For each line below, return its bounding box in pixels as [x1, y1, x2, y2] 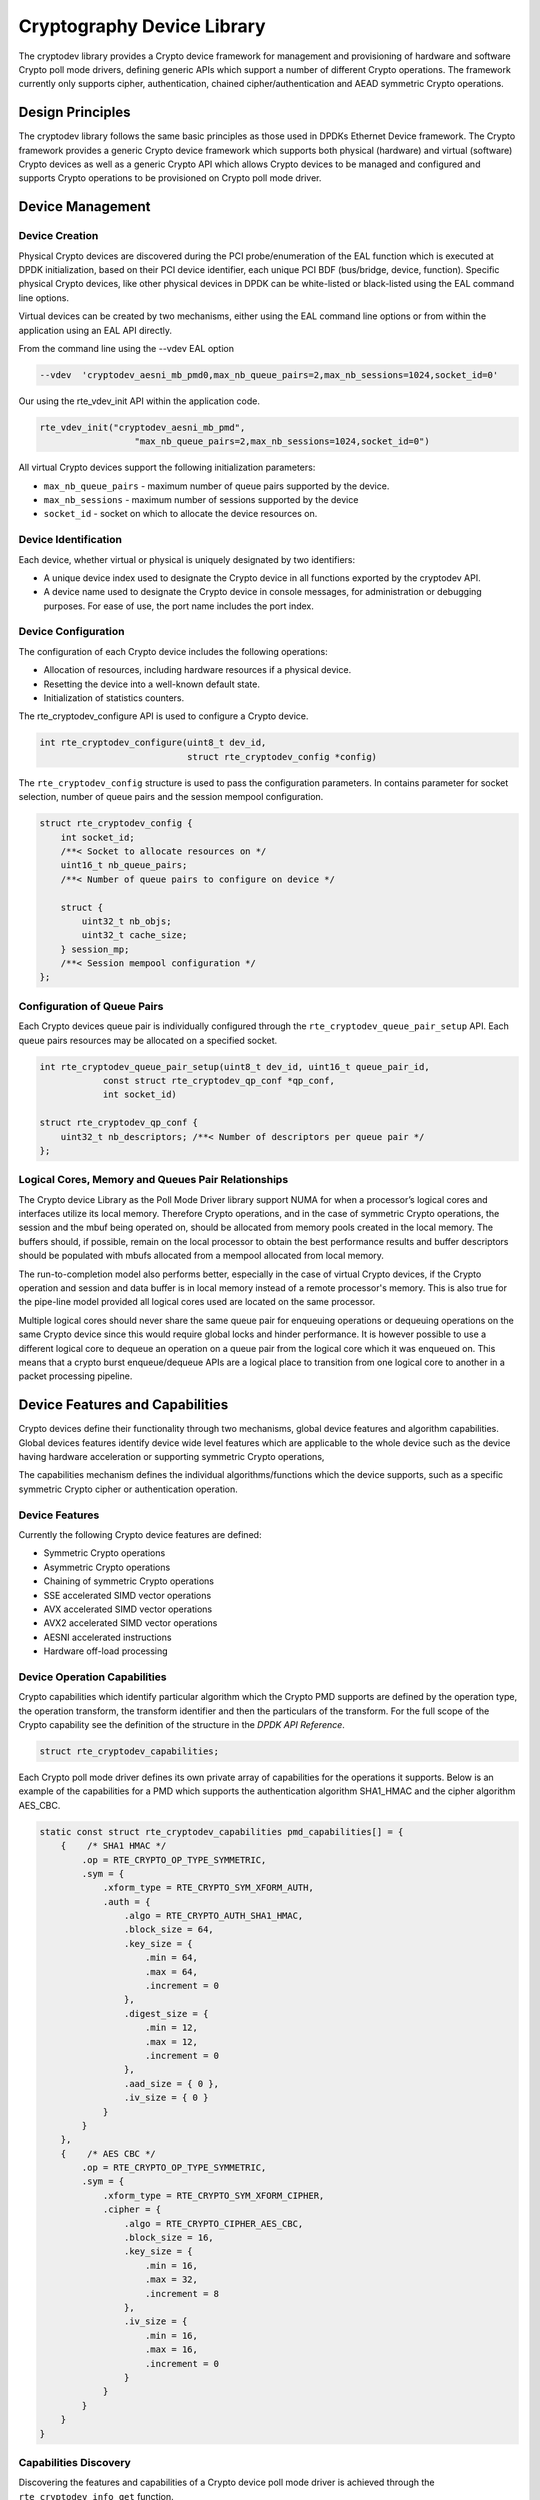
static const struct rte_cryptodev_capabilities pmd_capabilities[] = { [39, 1826, 404, 1837]
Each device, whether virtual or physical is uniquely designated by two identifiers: [18, 553, 355, 565]
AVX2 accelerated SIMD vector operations [43, 1617, 218, 1629]
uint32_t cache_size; [81, 930, 188, 941]
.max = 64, [145, 1966, 199, 1977]
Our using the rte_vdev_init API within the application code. [18, 395, 260, 407]
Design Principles [18, 104, 131, 121]
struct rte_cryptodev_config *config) [186, 751, 378, 762]
